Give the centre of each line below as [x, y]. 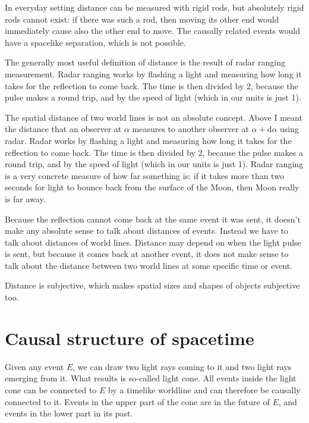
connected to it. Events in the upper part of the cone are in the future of [137, 401]
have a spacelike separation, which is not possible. [95, 42]
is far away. [25, 198]
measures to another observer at [190, 129]
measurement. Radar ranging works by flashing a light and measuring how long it [153, 73]
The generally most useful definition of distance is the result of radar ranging [145, 62]
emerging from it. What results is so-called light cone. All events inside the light [151, 378]
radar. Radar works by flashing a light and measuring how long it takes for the [148, 140]
